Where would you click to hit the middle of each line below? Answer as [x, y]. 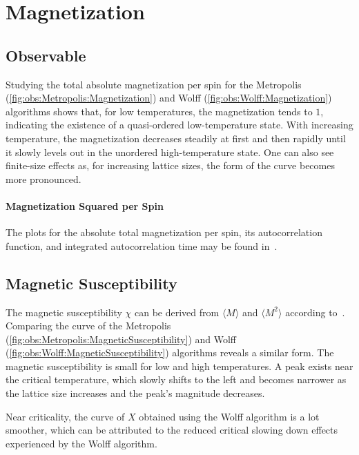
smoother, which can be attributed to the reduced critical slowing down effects [172, 430]
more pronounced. [43, 178]
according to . [315, 312]
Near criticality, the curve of [65, 416]
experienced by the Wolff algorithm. [81, 443]
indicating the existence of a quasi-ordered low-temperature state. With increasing [179, 125]
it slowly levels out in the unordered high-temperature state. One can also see [170, 152]
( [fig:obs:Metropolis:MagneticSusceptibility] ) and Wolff [121, 339]
